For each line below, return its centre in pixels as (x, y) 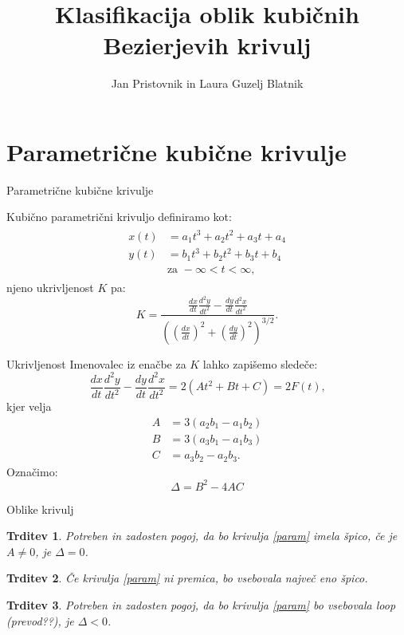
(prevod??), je (40, 620)
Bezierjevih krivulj (207, 45)
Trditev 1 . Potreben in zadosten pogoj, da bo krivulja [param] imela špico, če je (202, 536)
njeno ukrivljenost (50, 288)
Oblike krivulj (40, 509)
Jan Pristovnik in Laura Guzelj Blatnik (207, 83)
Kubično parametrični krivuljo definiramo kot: (119, 217)
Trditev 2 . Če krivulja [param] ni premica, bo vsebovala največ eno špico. (187, 578)
